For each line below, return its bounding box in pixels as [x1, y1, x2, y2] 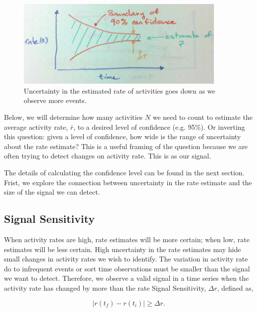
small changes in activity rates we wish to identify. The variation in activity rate [4, 254, 248, 264]
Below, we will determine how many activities [4, 112, 143, 122]
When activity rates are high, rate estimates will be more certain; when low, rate [4, 234, 250, 244]
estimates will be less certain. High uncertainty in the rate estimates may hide [4, 244, 241, 254]
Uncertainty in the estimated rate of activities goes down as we [24, 85, 215, 96]
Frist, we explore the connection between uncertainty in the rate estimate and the [4, 177, 252, 187]
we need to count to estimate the [153, 112, 253, 122]
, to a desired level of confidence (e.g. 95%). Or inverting [73, 121, 245, 132]
